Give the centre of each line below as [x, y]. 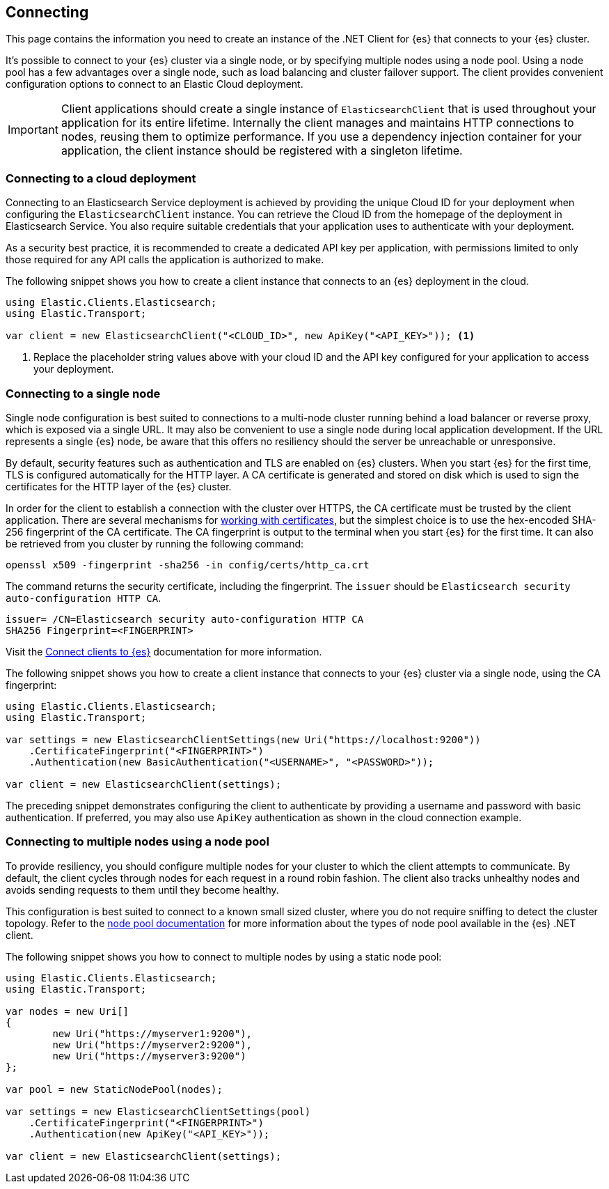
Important [33, 130]
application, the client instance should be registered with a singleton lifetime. [262, 151]
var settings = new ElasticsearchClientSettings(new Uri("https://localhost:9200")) [243, 739]
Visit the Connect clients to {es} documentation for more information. [164, 651]
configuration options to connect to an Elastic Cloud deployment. [155, 84]
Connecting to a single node [83, 393]
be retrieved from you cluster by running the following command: [155, 543]
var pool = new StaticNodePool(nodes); [114, 1089]
